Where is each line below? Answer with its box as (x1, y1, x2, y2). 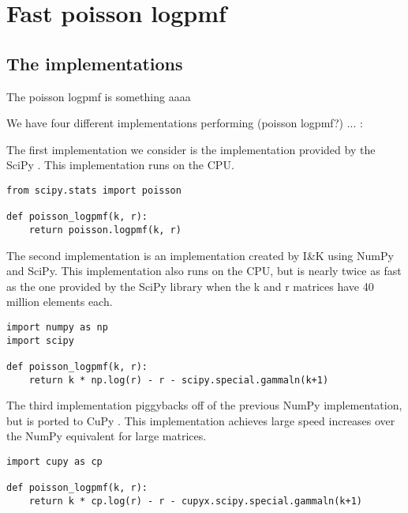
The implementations (6, 51, 183, 75)
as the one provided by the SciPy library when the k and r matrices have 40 (6, 277, 374, 294)
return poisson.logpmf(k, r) (28, 224, 182, 236)
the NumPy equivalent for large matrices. (6, 428, 207, 444)
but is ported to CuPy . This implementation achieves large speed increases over (6, 412, 395, 428)
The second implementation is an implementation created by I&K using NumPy (6, 247, 394, 263)
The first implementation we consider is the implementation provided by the (6, 141, 376, 157)
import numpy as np (6, 321, 108, 333)
